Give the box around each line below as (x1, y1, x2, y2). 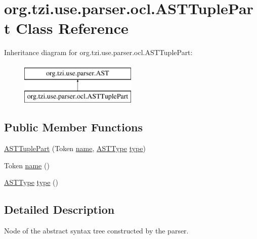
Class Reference (16, 18, 128, 38)
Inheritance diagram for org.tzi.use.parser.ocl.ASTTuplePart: (4, 47, 193, 58)
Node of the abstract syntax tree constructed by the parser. (4, 225, 189, 236)
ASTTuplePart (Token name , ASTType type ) (4, 143, 146, 154)
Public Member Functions (4, 119, 143, 135)
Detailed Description (4, 202, 115, 217)
